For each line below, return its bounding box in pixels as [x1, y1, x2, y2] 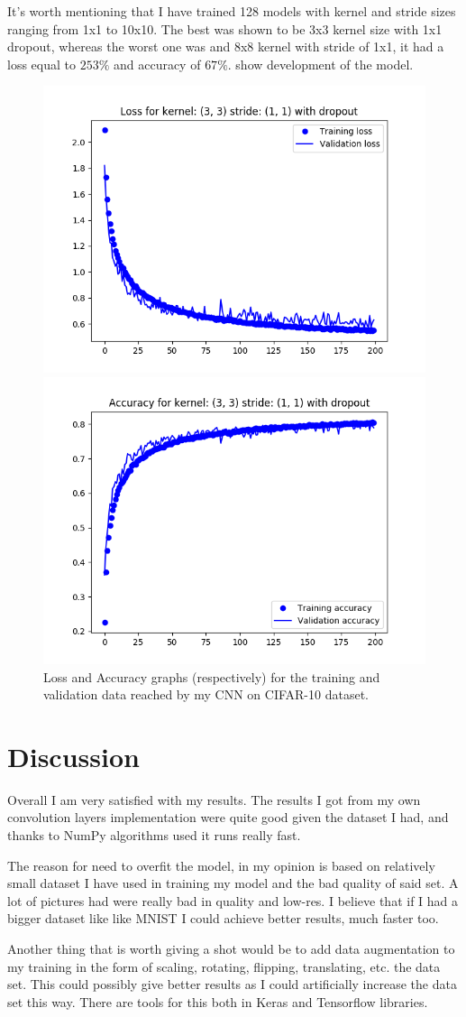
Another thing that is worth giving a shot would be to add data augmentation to [7, 939, 455, 958]
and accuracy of [113, 54, 201, 73]
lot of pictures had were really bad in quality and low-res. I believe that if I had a [7, 891, 459, 910]
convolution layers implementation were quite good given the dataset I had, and [7, 808, 449, 827]
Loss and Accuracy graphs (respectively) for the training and [43, 667, 380, 686]
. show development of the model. [227, 54, 414, 73]
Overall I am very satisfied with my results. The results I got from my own [7, 790, 421, 809]
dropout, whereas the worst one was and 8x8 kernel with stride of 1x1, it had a [7, 37, 444, 56]
